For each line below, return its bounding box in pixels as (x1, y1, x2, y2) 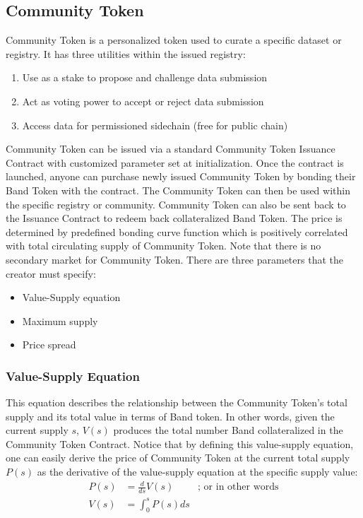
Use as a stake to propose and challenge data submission (22, 70, 268, 85)
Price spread (22, 337, 76, 352)
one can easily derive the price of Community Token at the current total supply (6, 450, 350, 465)
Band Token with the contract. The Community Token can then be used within (6, 182, 350, 197)
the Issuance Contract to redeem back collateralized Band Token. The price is (6, 211, 343, 225)
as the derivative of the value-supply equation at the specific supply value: (37, 464, 358, 479)
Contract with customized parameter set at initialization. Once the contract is (6, 155, 344, 170)
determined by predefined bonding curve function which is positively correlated (6, 224, 348, 239)
